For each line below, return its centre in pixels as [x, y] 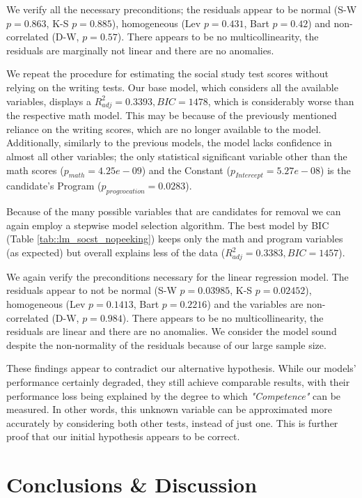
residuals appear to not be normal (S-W [92, 290]
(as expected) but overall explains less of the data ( [116, 252]
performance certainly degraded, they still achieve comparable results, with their [178, 381]
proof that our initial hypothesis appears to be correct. [123, 436]
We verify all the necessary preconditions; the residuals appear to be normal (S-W [182, 9]
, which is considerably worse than [281, 101]
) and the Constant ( [186, 170]
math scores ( [35, 170]
